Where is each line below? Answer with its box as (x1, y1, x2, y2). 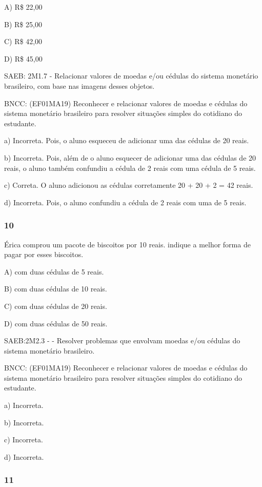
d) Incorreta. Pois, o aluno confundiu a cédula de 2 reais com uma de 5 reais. (4, 197, 247, 207)
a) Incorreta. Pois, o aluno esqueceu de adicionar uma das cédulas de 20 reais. (4, 135, 249, 146)
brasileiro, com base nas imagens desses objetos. (4, 80, 155, 91)
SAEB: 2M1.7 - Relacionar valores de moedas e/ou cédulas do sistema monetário (4, 70, 258, 81)
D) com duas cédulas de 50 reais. (4, 318, 108, 328)
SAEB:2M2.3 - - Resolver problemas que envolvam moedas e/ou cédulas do (4, 335, 240, 346)
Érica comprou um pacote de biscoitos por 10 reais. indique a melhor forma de (4, 239, 251, 249)
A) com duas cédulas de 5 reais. (4, 266, 104, 277)
